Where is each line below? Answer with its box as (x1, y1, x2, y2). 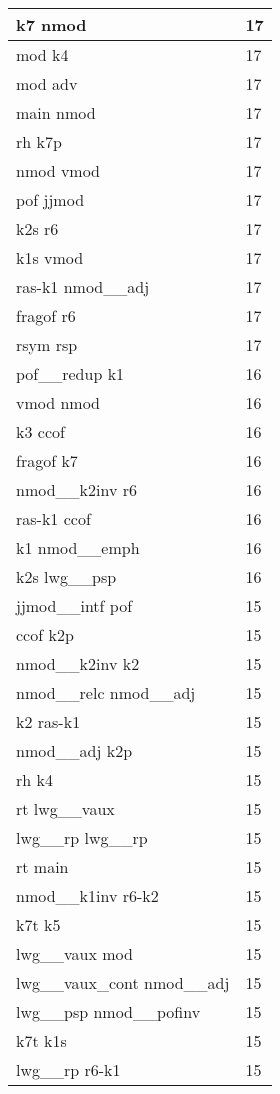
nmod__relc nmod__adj (16, 681, 196, 704)
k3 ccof (16, 420, 65, 443)
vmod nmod (16, 391, 101, 414)
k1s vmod (16, 246, 84, 269)
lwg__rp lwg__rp (16, 826, 148, 849)
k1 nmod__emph (16, 536, 140, 559)
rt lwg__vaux (16, 797, 115, 820)
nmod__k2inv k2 (16, 652, 140, 675)
